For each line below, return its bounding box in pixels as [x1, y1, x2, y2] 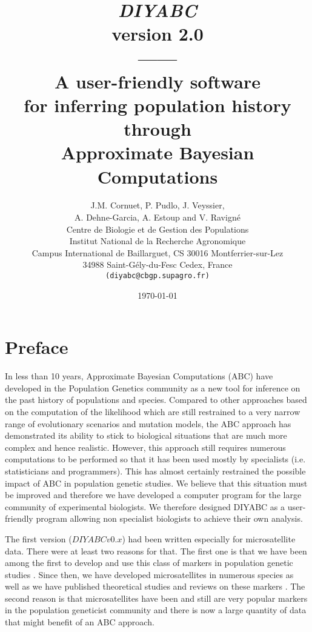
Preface [5, 334, 68, 359]
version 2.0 [111, 21, 204, 46]
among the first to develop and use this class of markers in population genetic [5, 556, 293, 569]
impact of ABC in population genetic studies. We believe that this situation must [5, 476, 308, 489]
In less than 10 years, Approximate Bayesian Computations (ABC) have [5, 370, 273, 382]
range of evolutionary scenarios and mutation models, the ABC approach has [5, 417, 291, 430]
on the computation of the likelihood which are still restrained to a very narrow [5, 405, 300, 417]
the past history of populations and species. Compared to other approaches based [5, 393, 307, 406]
